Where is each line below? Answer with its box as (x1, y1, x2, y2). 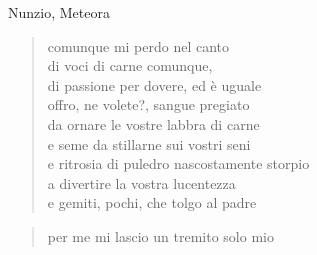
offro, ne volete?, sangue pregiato (47, 94, 250, 115)
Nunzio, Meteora (8, 2, 110, 22)
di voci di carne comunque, (47, 55, 213, 76)
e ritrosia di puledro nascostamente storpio (47, 153, 310, 174)
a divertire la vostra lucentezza (47, 172, 236, 193)
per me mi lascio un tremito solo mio (47, 225, 274, 246)
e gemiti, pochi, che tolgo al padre (47, 192, 257, 213)
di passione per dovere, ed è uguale (47, 74, 262, 95)
